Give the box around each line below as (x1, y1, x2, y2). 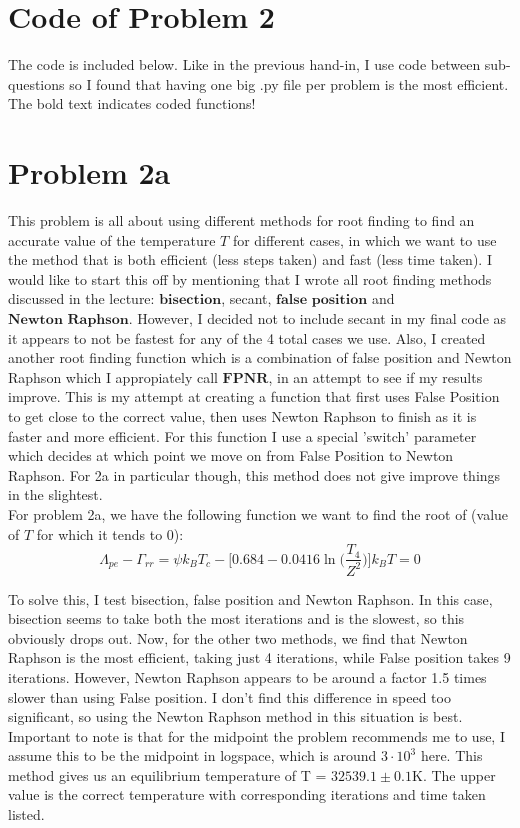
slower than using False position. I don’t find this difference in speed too (8, 686, 451, 707)
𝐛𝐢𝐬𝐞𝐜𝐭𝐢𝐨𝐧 (159, 293, 222, 308)
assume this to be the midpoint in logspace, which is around (8, 745, 377, 766)
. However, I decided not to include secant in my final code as (128, 308, 507, 328)
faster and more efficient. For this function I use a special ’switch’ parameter (8, 425, 477, 446)
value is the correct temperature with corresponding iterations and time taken (8, 784, 486, 805)
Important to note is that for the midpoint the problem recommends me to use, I (8, 725, 505, 746)
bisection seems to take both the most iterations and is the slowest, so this (8, 608, 465, 629)
